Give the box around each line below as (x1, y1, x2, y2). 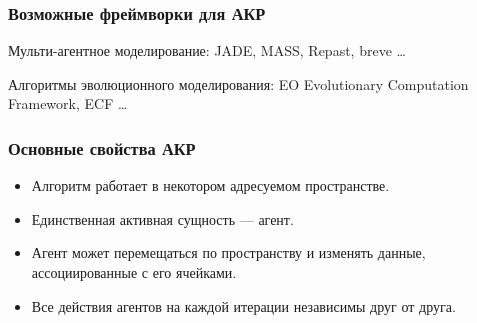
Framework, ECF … (8, 93, 128, 114)
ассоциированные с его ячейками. (31, 262, 237, 282)
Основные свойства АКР (8, 135, 196, 160)
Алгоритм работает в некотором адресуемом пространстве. (31, 175, 390, 196)
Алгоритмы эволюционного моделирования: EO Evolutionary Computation (8, 73, 469, 94)
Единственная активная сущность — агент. (31, 208, 294, 229)
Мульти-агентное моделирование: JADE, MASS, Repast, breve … (8, 40, 406, 61)
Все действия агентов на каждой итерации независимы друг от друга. (31, 295, 456, 316)
